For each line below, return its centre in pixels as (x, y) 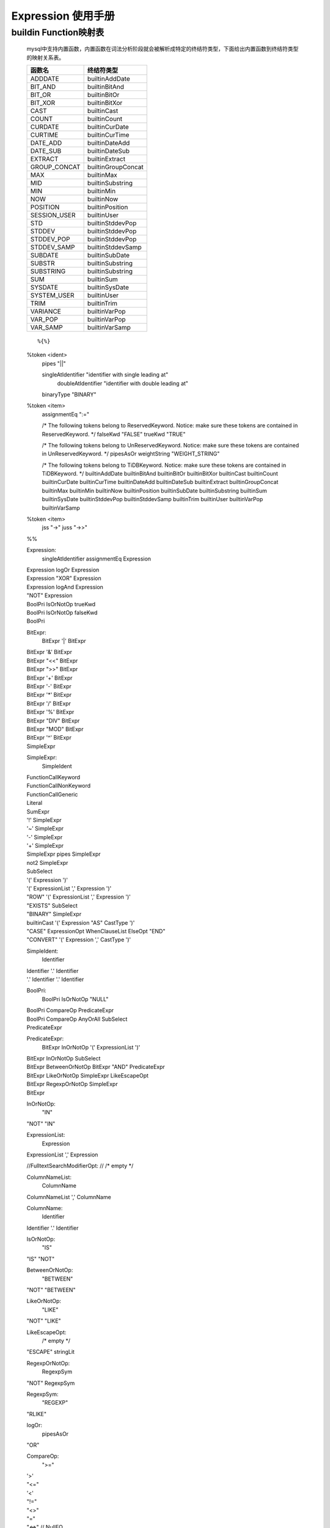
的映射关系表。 (45, 57)
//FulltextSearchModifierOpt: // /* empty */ (80, 1166)
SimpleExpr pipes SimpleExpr (64, 854)
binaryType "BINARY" (69, 394)
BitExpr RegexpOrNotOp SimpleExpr (72, 1084)
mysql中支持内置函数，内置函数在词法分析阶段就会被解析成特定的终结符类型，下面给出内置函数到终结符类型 (163, 49)
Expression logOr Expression (63, 570)
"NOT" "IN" (41, 1123)
